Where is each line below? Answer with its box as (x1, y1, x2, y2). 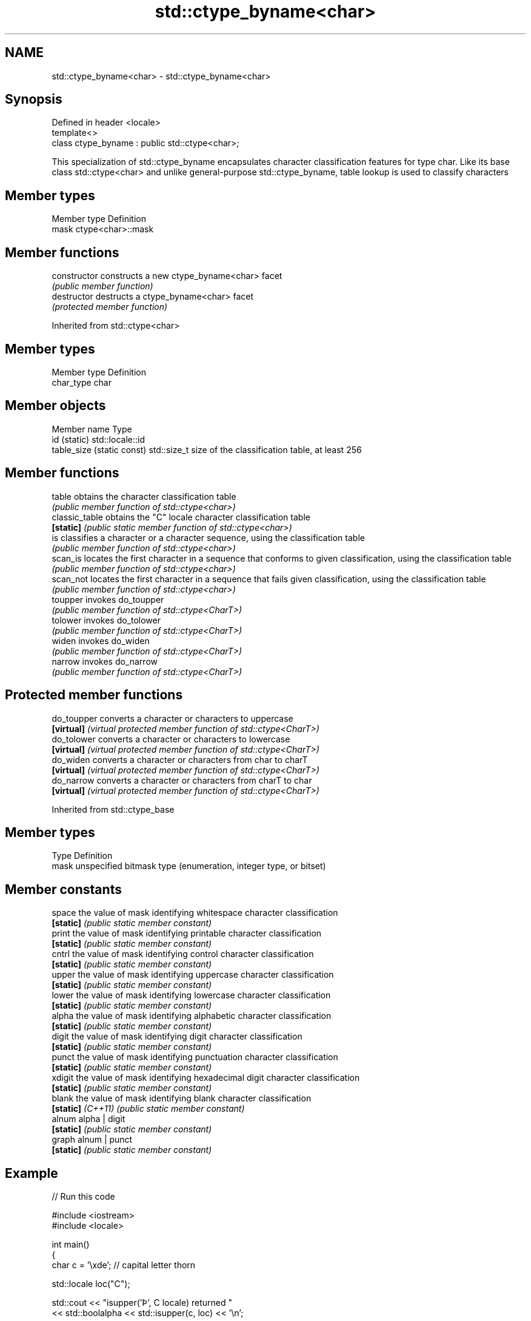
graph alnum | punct (52, 1134, 133, 1145)
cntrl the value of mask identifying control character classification (52, 949, 314, 960)
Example (5, 1165, 58, 1181)
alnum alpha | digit (52, 1114, 125, 1124)
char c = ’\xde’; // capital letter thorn (52, 1260, 196, 1271)
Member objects (5, 398, 106, 414)
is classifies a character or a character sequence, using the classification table (52, 532, 365, 543)
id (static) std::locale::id (52, 434, 145, 445)
